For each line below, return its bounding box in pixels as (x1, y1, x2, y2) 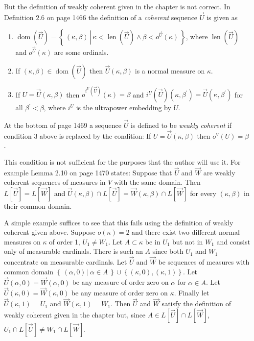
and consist (216, 236, 251, 246)
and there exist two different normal (132, 227, 240, 237)
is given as (207, 12, 238, 22)
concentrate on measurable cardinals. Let (4, 257, 127, 267)
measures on (4, 236, 41, 246)
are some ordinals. (54, 47, 109, 57)
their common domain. (4, 200, 72, 211)
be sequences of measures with (158, 257, 250, 267)
